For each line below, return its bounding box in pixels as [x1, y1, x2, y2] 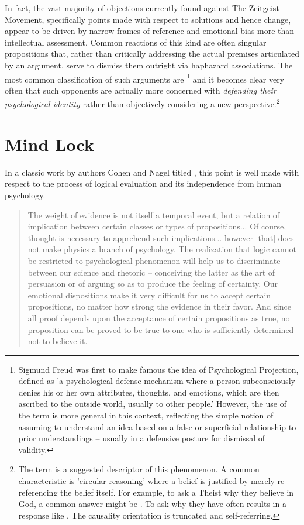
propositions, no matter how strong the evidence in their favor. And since [27, 300, 291, 313]
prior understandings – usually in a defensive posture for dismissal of [18, 432, 265, 444]
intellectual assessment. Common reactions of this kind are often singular [5, 36, 267, 48]
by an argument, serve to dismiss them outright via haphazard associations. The [5, 59, 293, 71]
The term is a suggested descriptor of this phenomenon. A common [18, 463, 260, 475]
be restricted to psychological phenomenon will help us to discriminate [27, 254, 281, 266]
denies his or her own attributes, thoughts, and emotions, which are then [18, 386, 279, 398]
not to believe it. [27, 335, 88, 347]
